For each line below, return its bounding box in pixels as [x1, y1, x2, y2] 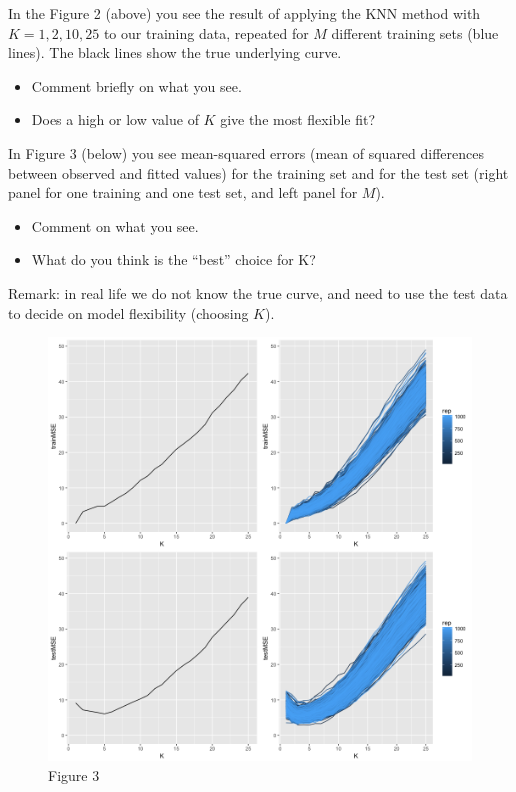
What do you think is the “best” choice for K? [31, 249, 316, 270]
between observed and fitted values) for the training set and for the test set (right [8, 162, 509, 183]
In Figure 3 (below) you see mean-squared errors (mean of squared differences [8, 142, 485, 163]
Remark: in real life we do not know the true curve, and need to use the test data [8, 282, 508, 303]
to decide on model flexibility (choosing [8, 302, 249, 323]
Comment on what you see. [31, 215, 199, 236]
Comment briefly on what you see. [31, 75, 242, 96]
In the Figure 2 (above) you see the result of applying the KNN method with [8, 3, 481, 23]
